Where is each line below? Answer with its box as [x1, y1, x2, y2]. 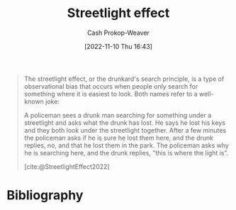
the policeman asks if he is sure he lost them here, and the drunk [23, 133, 214, 142]
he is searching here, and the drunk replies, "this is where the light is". [23, 148, 229, 157]
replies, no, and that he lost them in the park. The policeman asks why [23, 140, 230, 150]
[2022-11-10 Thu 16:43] [84, 42, 153, 50]
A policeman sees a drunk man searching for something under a [23, 111, 212, 119]
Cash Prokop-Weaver [86, 28, 150, 37]
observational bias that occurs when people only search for [23, 82, 198, 90]
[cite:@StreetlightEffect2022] [23, 162, 111, 171]
